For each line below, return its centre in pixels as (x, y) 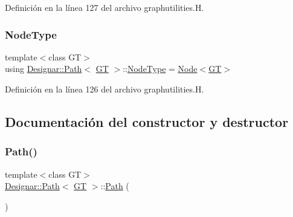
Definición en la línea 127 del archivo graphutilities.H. (105, 7)
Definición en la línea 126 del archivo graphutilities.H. (105, 89)
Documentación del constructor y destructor (147, 121)
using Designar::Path (43, 69)
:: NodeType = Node (160, 69)
